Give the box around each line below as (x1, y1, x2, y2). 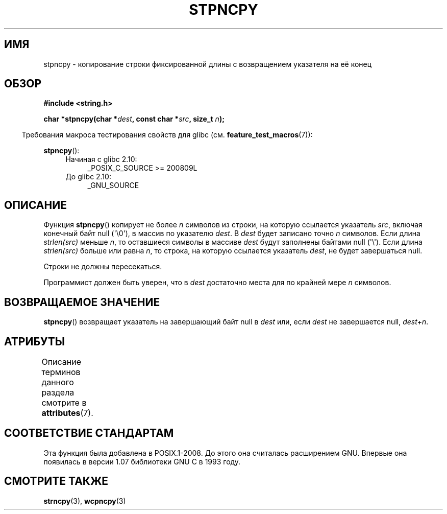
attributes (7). (41, 407, 93, 418)
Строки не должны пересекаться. (43, 262, 162, 271)
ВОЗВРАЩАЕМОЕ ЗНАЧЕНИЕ (4, 295, 160, 309)
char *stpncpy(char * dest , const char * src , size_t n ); (43, 114, 225, 124)
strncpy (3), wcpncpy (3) (43, 496, 126, 505)
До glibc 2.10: (65, 172, 111, 181)
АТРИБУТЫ (4, 335, 65, 348)
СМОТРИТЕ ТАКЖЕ (4, 475, 109, 488)
